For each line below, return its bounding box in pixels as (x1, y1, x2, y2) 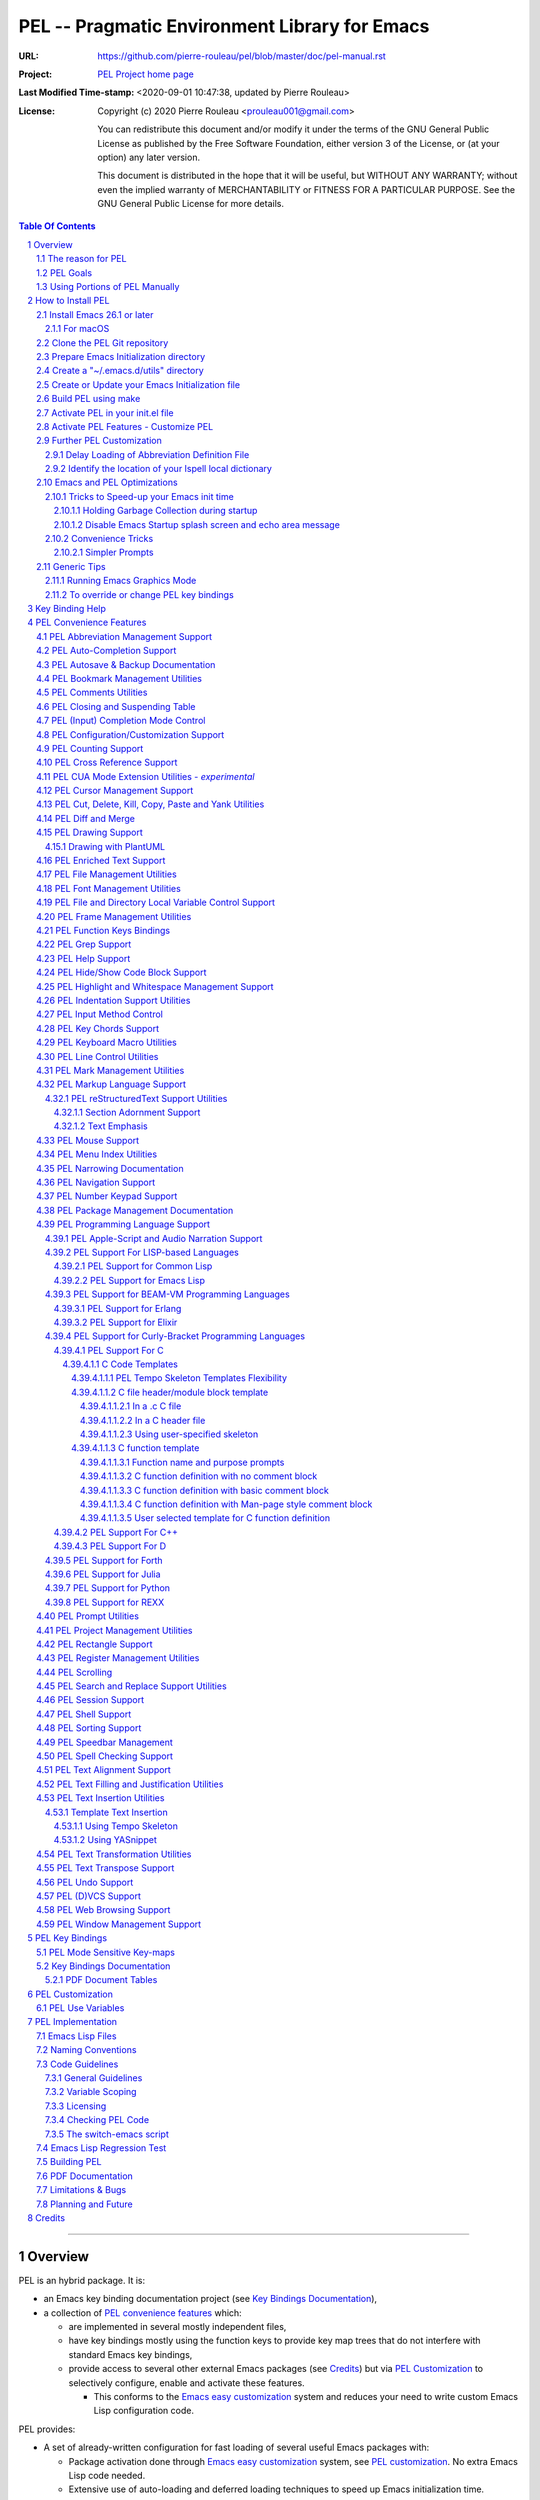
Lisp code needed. (68, 2469, 146, 2481)
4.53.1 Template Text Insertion (45, 1806, 169, 1818)
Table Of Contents (18, 220, 96, 232)
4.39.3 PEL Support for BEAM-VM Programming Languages (45, 1288, 290, 1300)
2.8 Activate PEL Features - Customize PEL (36, 420, 214, 432)
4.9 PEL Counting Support (36, 742, 144, 754)
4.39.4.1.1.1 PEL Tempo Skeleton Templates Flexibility (71, 1372, 288, 1384)
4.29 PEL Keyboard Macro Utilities (36, 1036, 177, 1049)
